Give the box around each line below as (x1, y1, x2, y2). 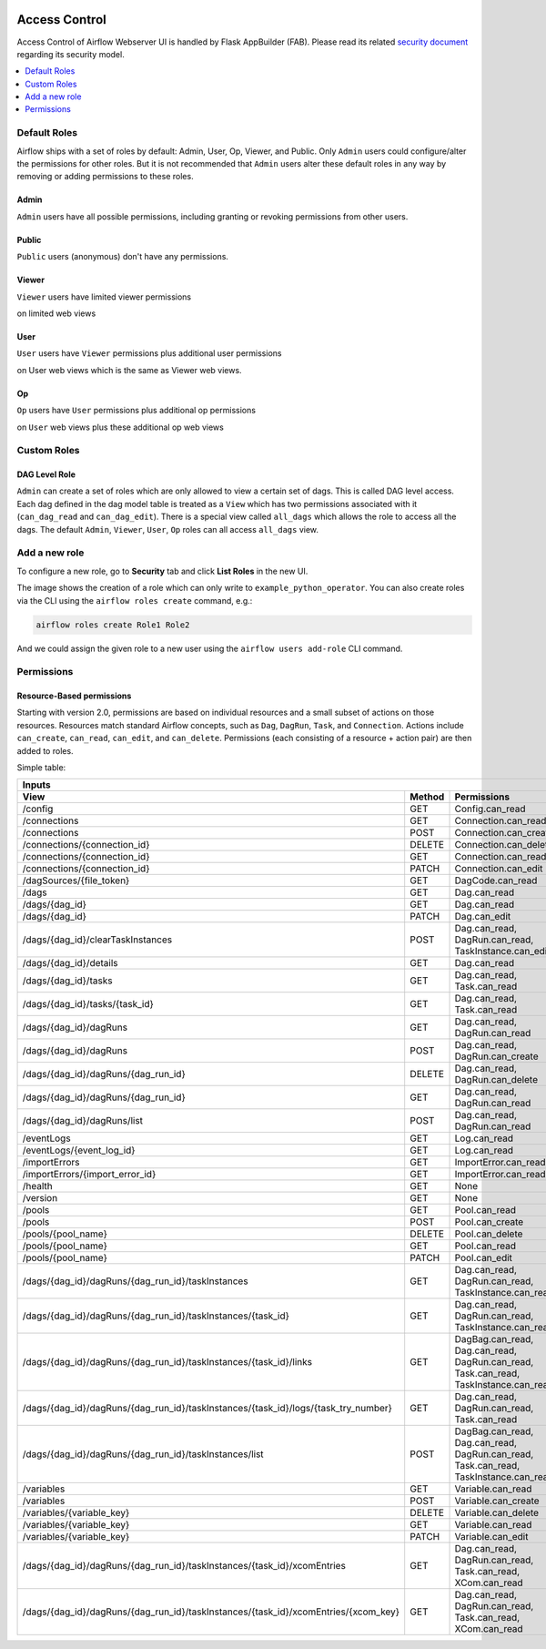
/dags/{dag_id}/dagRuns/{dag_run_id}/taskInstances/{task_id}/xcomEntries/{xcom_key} (22, 1605, 400, 1618)
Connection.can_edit (454, 862, 543, 875)
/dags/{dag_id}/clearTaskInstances (22, 933, 173, 946)
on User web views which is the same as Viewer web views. (16, 364, 242, 375)
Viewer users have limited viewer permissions (16, 291, 191, 302)
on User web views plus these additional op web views (16, 422, 225, 433)
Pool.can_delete (454, 1227, 523, 1240)
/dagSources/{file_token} (22, 874, 130, 887)
